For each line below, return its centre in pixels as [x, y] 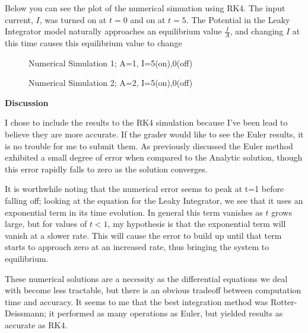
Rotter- [284, 301]
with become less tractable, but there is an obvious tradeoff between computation [153, 290]
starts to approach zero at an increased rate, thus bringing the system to [137, 247]
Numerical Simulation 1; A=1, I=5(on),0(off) [111, 63]
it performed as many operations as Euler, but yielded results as [166, 313]
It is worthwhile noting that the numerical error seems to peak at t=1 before [145, 189]
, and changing [257, 31]
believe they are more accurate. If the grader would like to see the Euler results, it [154, 134]
